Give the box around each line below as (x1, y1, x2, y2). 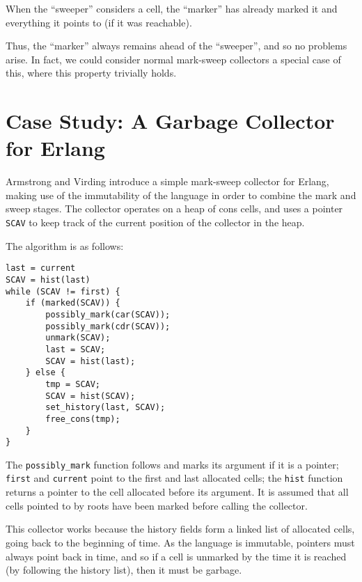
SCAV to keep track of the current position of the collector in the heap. (6, 215, 305, 230)
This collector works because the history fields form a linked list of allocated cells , (6, 521, 355, 536)
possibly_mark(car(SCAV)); (45, 309, 171, 320)
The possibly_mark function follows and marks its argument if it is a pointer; (6, 457, 339, 471)
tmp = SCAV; (45, 379, 101, 389)
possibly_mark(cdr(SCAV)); (45, 321, 171, 331)
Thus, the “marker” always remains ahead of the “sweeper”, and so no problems (6, 38, 347, 53)
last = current (6, 263, 76, 274)
